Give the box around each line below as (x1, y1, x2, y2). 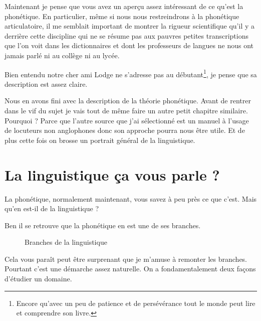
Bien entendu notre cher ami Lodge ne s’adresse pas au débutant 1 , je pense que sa (5, 67, 257, 79)
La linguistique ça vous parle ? (5, 164, 220, 185)
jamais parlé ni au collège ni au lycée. (5, 50, 120, 60)
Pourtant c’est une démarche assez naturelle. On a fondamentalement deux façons (5, 263, 256, 274)
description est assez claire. (5, 78, 88, 89)
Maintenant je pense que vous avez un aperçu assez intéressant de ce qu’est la (5, 1, 243, 11)
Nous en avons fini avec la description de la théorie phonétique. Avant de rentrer (5, 95, 251, 106)
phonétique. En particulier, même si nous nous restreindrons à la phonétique (5, 11, 239, 21)
